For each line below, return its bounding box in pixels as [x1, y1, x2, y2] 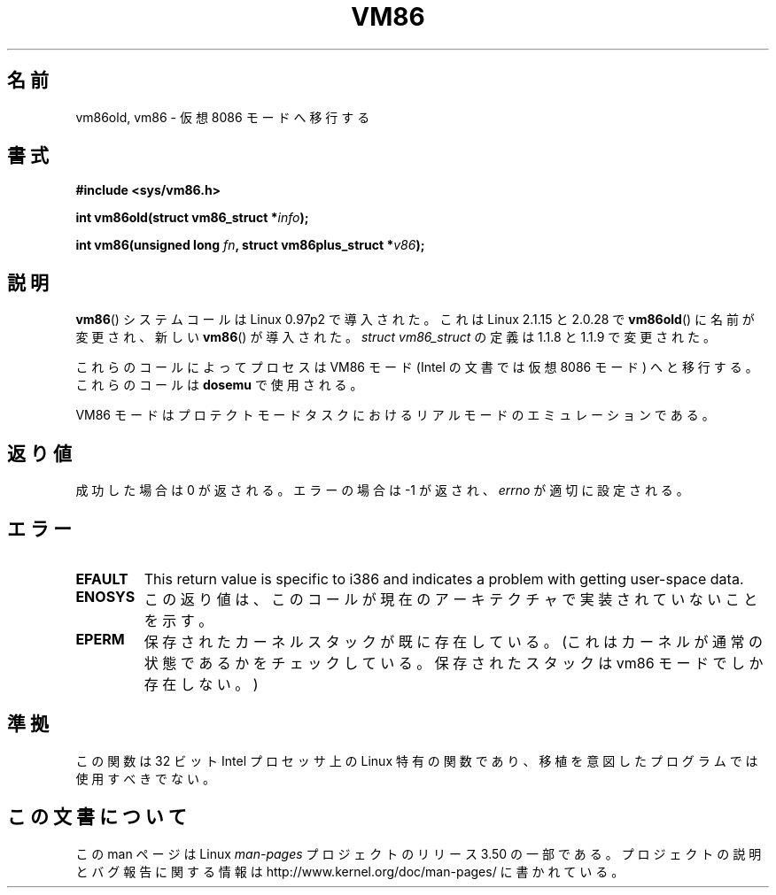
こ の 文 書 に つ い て [7, 806, 187, 829]
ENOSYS [75, 587, 136, 606]
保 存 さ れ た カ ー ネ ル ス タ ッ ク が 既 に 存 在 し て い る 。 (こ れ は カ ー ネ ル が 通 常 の [144, 632, 764, 651]
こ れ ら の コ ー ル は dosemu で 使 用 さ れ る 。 [75, 377, 363, 393]
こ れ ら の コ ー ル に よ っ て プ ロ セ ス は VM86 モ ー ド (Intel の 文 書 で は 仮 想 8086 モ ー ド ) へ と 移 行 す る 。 [75, 359, 758, 375]
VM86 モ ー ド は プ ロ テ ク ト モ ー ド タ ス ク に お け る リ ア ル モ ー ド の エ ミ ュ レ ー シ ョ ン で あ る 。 [75, 407, 715, 423]
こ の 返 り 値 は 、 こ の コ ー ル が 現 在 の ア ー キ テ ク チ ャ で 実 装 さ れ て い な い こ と [144, 590, 758, 608]
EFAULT [75, 569, 128, 588]
